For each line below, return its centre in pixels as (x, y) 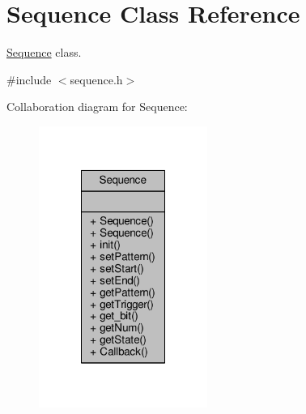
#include (29, 79)
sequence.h (96, 79)
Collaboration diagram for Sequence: (97, 107)
